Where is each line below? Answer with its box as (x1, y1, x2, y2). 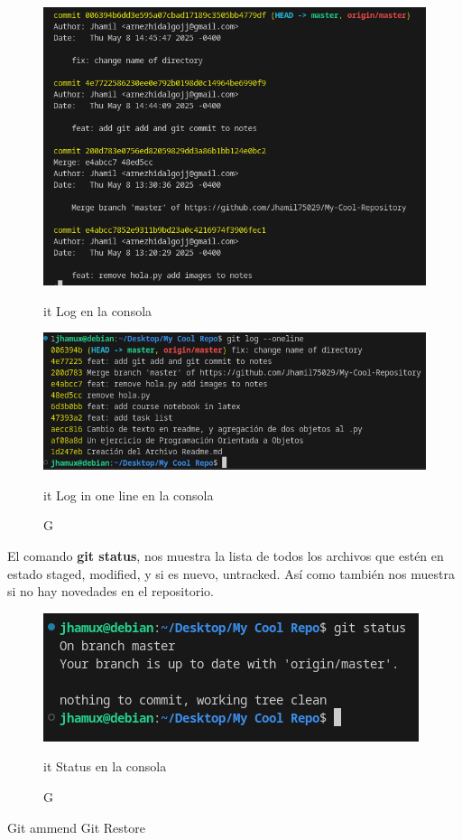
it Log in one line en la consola (43, 485, 214, 504)
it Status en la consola (43, 757, 167, 776)
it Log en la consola (43, 301, 152, 320)
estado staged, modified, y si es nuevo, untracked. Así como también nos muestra (7, 564, 456, 583)
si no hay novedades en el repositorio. (7, 582, 214, 601)
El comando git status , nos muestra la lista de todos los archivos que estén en (7, 546, 444, 565)
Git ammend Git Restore (7, 817, 145, 836)
